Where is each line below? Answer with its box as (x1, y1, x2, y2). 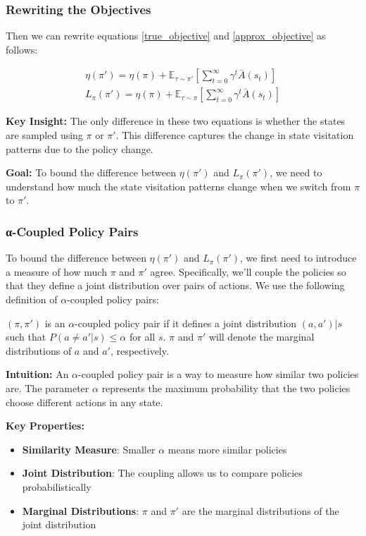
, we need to (270, 165, 322, 180)
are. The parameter (6, 381, 89, 395)
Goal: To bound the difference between (6, 165, 177, 180)
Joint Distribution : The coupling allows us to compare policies (22, 465, 303, 480)
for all (129, 329, 156, 344)
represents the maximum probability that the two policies (101, 381, 351, 395)
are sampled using (6, 128, 83, 142)
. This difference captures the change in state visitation (115, 128, 354, 142)
